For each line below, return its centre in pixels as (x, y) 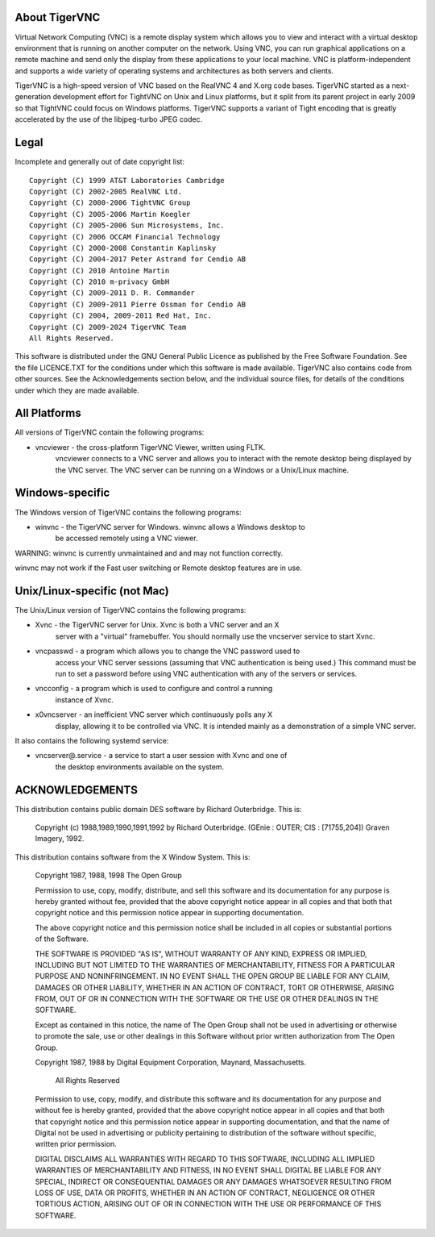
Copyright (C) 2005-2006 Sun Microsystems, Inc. (127, 225)
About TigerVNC (58, 17)
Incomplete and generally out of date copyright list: (100, 162)
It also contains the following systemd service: (92, 740)
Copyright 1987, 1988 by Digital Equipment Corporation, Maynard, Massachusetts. (171, 1062)
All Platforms (48, 413)
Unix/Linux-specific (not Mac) (92, 591)
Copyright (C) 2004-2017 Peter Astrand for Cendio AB (137, 259)
